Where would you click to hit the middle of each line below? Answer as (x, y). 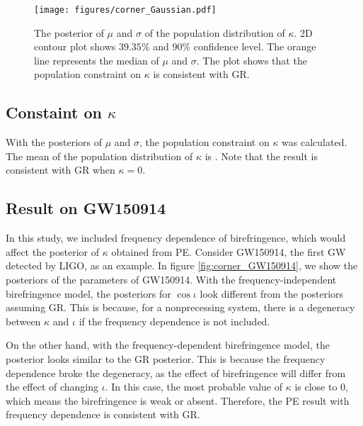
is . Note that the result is (261, 156)
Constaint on (54, 112)
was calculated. (315, 142)
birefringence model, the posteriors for (88, 293)
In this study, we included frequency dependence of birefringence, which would (176, 238)
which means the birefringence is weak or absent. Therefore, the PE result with (178, 400)
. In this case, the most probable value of (194, 387)
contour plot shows (75, 46)
